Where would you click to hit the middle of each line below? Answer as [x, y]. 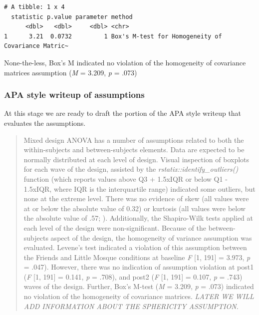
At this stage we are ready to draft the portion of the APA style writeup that [123, 113]
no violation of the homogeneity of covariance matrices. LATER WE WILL [139, 296]
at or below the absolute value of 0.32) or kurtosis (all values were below [134, 208]
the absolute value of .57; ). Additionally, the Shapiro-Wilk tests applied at [138, 218]
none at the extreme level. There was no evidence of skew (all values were [136, 198]
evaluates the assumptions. [45, 123]
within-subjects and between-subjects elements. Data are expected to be [134, 150]
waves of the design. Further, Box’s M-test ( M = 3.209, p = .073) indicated [139, 286]
